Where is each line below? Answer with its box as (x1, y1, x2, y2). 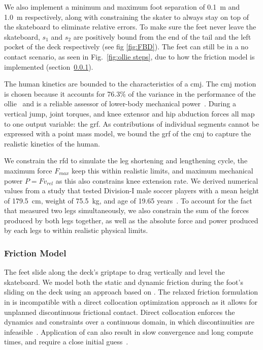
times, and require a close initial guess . (4, 336, 128, 347)
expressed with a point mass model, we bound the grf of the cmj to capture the (4, 128, 251, 139)
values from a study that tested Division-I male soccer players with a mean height (4, 185, 259, 196)
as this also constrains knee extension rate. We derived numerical (55, 175, 258, 186)
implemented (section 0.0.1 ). (4, 61, 93, 72)
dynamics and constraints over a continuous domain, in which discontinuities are (4, 316, 254, 327)
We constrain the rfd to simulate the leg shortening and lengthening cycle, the (4, 155, 248, 166)
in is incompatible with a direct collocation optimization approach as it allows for (4, 297, 257, 307)
